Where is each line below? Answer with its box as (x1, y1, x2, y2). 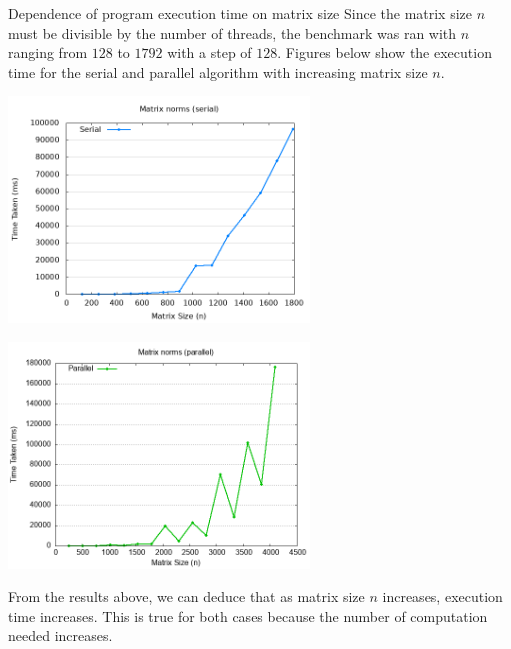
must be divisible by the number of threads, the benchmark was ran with (8, 22, 457, 43)
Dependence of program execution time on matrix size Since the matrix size (8, 3, 473, 23)
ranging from (8, 42, 88, 63)
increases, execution (382, 586, 503, 607)
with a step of (167, 42, 252, 63)
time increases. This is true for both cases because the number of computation (8, 605, 488, 626)
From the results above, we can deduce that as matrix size (8, 586, 365, 607)
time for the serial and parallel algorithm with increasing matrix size (8, 61, 428, 82)
